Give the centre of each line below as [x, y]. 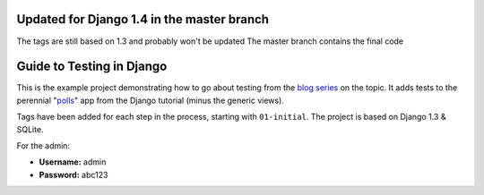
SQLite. [30, 129]
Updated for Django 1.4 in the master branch [143, 19]
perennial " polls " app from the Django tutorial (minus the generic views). [150, 100]
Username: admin [73, 162]
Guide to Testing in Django [92, 67]
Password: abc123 [73, 174]
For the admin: [43, 145]
